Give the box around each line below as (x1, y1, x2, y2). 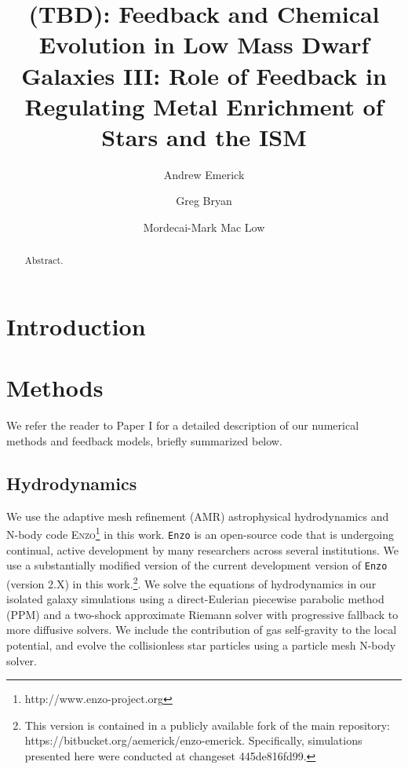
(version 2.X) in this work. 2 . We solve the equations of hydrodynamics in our (6, 573, 377, 591)
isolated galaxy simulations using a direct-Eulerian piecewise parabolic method (6, 591, 384, 607)
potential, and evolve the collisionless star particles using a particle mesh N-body (6, 637, 396, 653)
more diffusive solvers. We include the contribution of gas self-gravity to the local (6, 621, 397, 638)
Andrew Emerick (163, 166, 245, 182)
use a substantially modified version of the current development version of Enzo (6, 557, 388, 573)
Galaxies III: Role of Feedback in (21, 59, 387, 91)
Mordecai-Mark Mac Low (143, 219, 265, 236)
